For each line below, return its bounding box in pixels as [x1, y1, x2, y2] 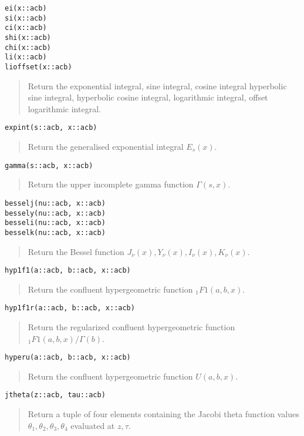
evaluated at [70, 419, 115, 431]
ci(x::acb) [5, 24, 47, 32]
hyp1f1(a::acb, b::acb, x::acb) [5, 266, 131, 275]
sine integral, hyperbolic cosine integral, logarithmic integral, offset [28, 91, 268, 103]
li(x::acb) [5, 53, 47, 62]
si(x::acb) [5, 14, 47, 22]
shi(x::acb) [5, 33, 51, 42]
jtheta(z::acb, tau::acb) [5, 391, 106, 400]
